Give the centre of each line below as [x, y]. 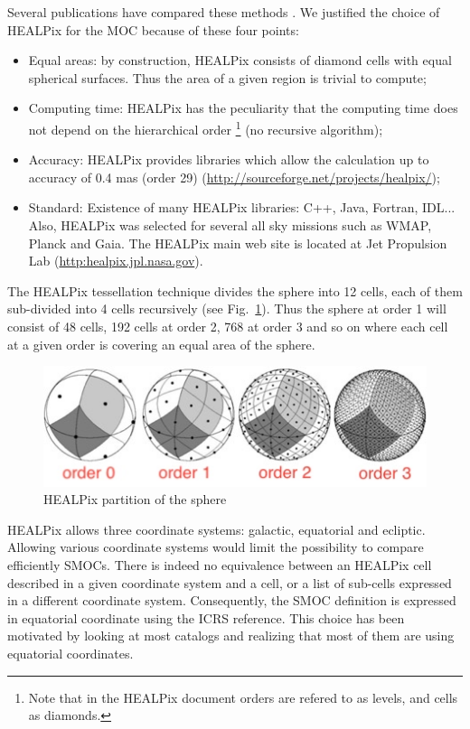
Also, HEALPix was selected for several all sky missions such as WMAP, [230, 225]
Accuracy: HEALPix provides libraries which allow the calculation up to [229, 159]
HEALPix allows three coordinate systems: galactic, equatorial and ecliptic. [216, 529]
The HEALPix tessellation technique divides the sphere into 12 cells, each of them [235, 290]
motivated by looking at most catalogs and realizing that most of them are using [231, 636]
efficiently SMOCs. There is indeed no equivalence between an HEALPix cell [220, 565]
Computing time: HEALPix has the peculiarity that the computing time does [243, 108]
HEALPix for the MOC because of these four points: [153, 29]
